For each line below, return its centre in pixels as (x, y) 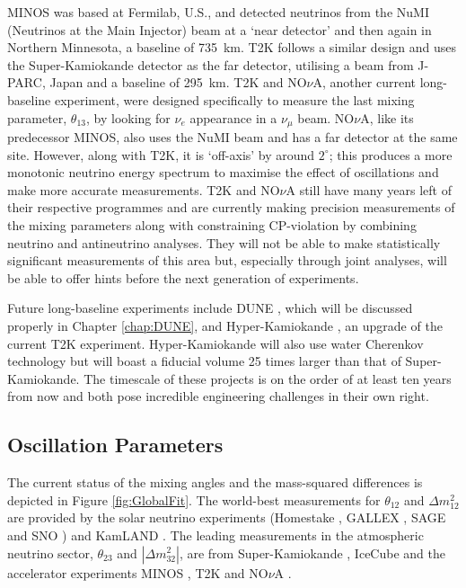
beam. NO (326, 117)
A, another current (364, 82)
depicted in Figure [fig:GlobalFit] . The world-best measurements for (194, 499)
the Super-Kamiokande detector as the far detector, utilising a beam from (211, 64)
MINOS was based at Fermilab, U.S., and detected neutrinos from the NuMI (218, 12)
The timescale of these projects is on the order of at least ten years (268, 378)
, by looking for (128, 117)
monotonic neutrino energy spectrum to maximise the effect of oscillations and (223, 172)
